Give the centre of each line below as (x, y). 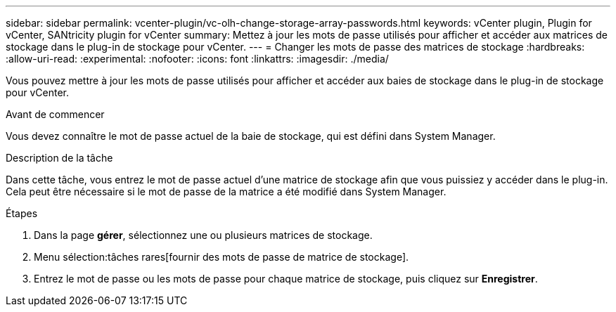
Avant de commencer (55, 114)
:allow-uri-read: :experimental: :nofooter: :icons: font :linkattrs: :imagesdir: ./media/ (197, 59)
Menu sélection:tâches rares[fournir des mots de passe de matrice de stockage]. (222, 257)
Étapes (22, 213)
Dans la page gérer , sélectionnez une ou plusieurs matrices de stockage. (203, 235)
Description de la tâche (59, 158)
